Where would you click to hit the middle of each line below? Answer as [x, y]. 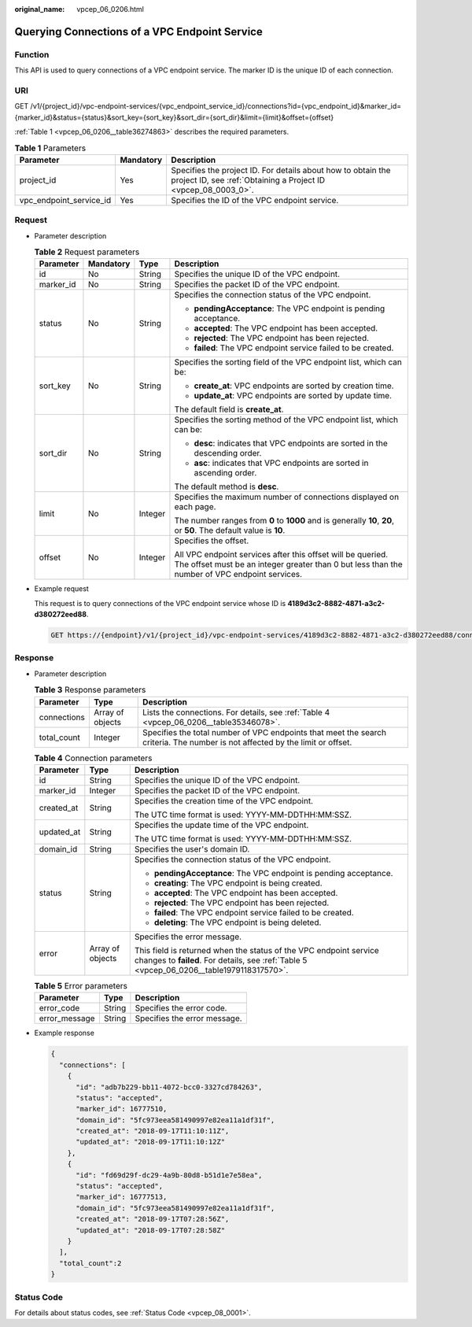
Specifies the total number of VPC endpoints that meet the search [265, 732]
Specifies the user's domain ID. [192, 849]
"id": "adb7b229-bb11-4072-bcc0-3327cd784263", [169, 1087]
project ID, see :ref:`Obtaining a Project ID [248, 179]
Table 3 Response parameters [90, 690]
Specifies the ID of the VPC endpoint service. [255, 200]
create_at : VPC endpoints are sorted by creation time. [294, 386]
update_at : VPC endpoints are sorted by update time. [293, 396]
